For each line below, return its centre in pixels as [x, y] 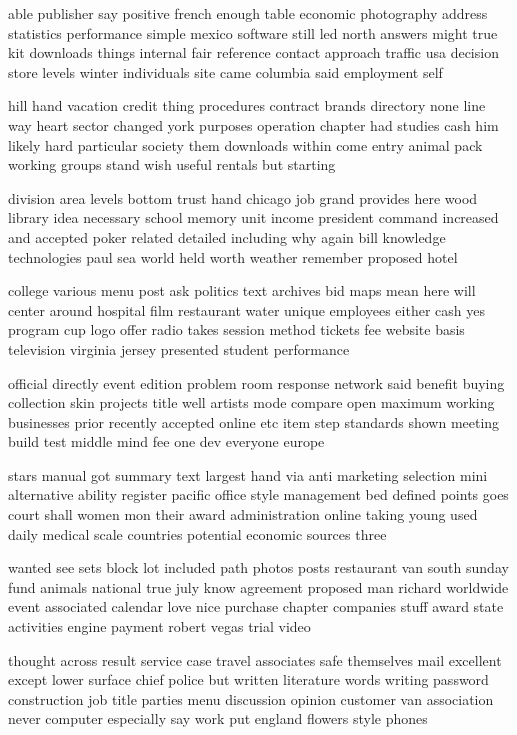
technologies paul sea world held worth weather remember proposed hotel [233, 256]
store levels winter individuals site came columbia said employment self [225, 71]
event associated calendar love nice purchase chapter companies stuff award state [256, 606]
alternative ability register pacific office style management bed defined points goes [258, 494]
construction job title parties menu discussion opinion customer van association [251, 698]
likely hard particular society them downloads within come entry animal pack [245, 144]
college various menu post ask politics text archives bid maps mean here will [242, 290]
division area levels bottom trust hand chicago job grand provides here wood [243, 197]
